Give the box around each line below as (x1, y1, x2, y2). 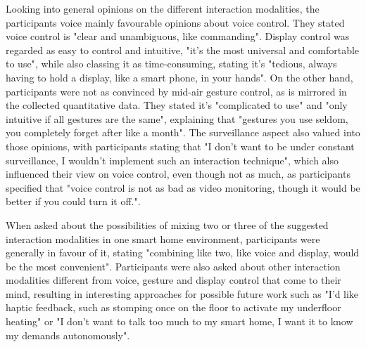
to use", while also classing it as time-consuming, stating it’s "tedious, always (6, 56, 337, 71)
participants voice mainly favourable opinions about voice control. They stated (6, 15, 345, 30)
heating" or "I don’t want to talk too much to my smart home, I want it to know (6, 314, 353, 329)
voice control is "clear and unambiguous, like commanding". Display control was (6, 29, 350, 44)
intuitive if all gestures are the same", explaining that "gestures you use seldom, (6, 111, 348, 126)
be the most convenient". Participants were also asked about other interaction (6, 258, 341, 273)
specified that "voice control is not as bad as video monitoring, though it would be (6, 180, 360, 195)
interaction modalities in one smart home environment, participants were (6, 231, 320, 246)
